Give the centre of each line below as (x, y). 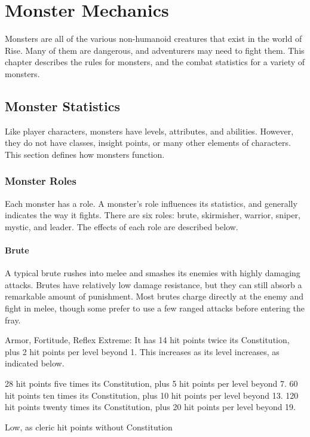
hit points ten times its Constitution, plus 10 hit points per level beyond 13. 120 (152, 395)
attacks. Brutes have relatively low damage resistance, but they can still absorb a (154, 284)
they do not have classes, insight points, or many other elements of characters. (148, 143)
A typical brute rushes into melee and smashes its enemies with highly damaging (153, 273)
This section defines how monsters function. (85, 154)
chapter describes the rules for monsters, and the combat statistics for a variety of (155, 62)
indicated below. (35, 363)
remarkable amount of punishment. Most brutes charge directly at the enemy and (154, 296)
